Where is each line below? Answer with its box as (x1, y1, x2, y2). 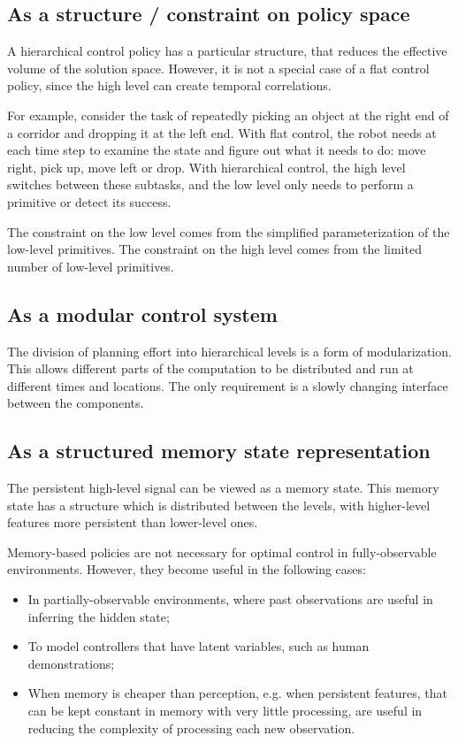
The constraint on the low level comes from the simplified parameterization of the (7, 222, 450, 241)
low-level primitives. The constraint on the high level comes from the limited (7, 240, 422, 258)
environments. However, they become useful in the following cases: (7, 560, 366, 578)
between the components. (7, 394, 144, 412)
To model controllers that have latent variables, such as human (27, 637, 370, 655)
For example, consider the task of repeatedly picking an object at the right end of (7, 105, 449, 124)
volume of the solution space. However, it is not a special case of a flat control (7, 58, 430, 77)
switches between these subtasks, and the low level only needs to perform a (7, 175, 414, 194)
